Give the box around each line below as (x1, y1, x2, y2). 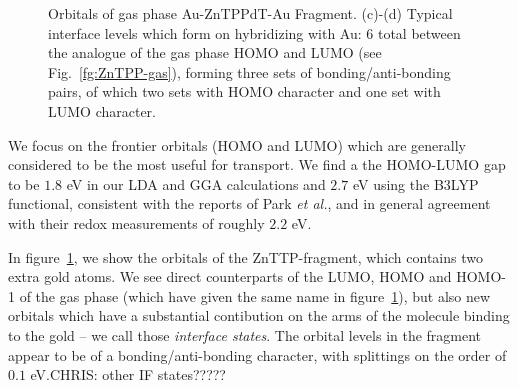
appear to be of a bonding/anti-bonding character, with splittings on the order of (8, 344, 507, 365)
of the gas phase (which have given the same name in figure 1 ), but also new (19, 285, 491, 306)
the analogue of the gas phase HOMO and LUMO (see (48, 42, 382, 63)
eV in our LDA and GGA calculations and (66, 173, 326, 194)
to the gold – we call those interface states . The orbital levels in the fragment (8, 324, 482, 345)
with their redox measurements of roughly (8, 212, 265, 233)
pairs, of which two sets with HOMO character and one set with (48, 81, 441, 102)
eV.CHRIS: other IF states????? (30, 364, 226, 385)
